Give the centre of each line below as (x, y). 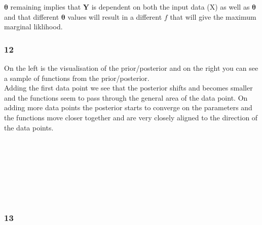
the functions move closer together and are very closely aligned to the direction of (131, 117)
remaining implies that (46, 7)
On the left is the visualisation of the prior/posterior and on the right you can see (131, 68)
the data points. (29, 127)
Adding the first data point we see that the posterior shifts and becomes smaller (128, 88)
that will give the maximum (213, 16)
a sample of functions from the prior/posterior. (77, 78)
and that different (32, 16)
